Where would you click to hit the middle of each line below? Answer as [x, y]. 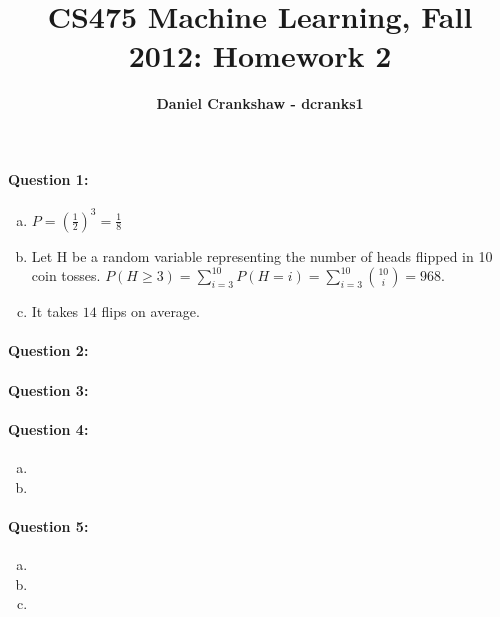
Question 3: [48, 389]
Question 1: [48, 178]
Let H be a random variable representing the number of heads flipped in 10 [262, 255]
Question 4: [48, 428]
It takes [55, 311]
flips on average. [150, 311]
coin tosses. [66, 275]
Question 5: [48, 525]
